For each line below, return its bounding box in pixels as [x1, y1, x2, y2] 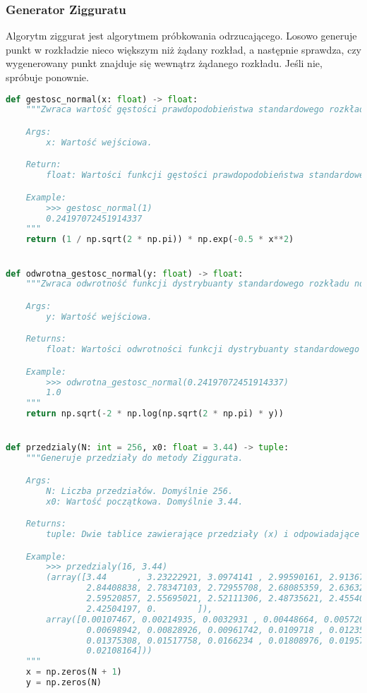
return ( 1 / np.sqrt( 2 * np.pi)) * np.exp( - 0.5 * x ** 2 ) [25, 234, 294, 245]
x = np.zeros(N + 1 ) [25, 667, 122, 677]
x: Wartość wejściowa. [46, 137, 152, 147]
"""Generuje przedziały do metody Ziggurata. [25, 453, 243, 464]
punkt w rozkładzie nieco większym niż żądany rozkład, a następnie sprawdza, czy [6, 42, 361, 56]
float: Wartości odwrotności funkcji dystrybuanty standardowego [46, 344, 360, 355]
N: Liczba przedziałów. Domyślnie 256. [46, 486, 234, 496]
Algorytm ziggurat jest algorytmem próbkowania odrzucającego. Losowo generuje [6, 28, 357, 43]
